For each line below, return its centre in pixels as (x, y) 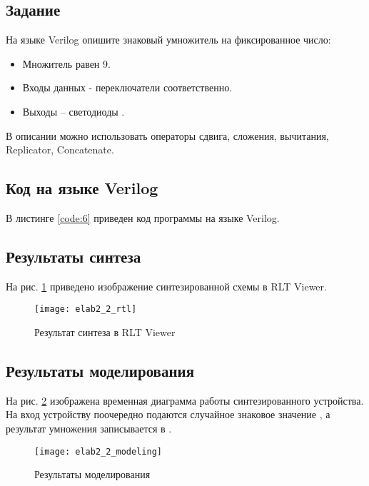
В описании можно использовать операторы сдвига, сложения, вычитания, (167, 135)
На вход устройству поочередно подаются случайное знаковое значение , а (168, 414)
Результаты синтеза (74, 256)
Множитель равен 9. (66, 63)
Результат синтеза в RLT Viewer (105, 332)
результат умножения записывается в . (89, 428)
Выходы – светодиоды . (74, 111)
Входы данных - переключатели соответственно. (127, 87)
